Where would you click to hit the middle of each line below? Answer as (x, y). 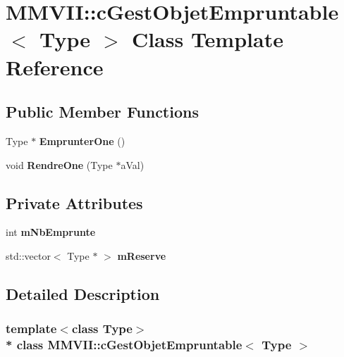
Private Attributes (74, 202)
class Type (102, 328)
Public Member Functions (102, 112)
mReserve (142, 255)
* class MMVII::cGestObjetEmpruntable (124, 345)
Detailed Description (83, 293)
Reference (55, 67)
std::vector (28, 255)
